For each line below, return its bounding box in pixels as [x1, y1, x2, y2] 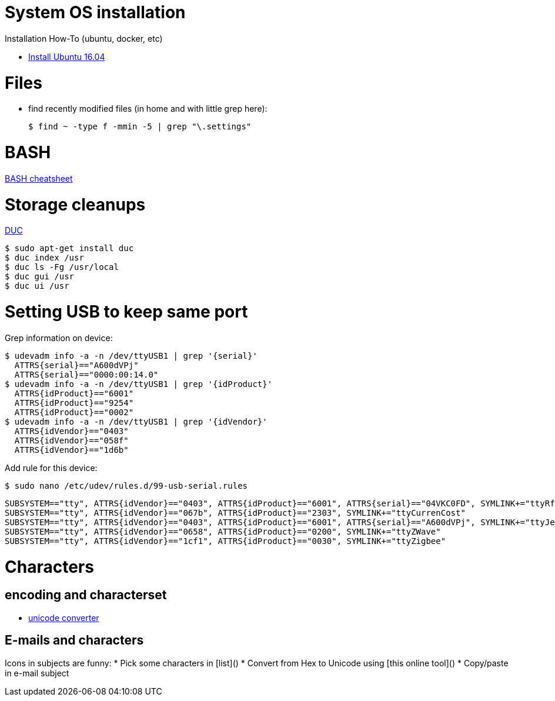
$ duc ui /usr [5, 281, 69, 291]
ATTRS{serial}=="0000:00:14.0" [14, 369, 159, 379]
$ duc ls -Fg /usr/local [5, 262, 119, 272]
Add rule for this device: [5, 462, 98, 473]
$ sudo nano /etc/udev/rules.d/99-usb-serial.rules [5, 480, 248, 490]
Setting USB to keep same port [5, 302, 248, 322]
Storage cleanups [5, 194, 146, 215]
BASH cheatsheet [5, 173, 73, 183]
